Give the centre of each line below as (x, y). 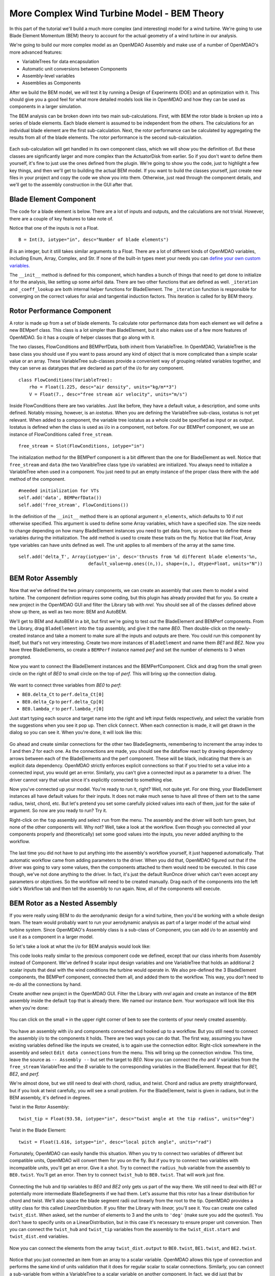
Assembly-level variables (48, 76)
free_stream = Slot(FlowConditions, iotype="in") (82, 446)
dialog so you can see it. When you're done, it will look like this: (76, 732)
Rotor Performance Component (60, 311)
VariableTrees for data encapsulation (61, 62)
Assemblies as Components (51, 83)
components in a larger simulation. (46, 107)
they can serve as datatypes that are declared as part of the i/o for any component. (97, 368)
